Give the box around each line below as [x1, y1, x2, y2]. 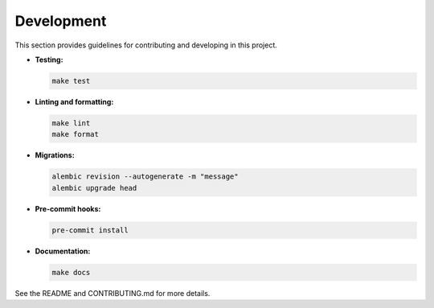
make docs [51, 268, 91, 277]
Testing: [35, 55, 63, 64]
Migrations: [35, 150, 76, 160]
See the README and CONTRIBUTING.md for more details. [14, 288, 211, 298]
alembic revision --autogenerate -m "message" [51, 172, 239, 181]
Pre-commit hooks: [35, 203, 101, 213]
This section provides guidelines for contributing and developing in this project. [14, 40, 277, 50]
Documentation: [35, 246, 91, 256]
